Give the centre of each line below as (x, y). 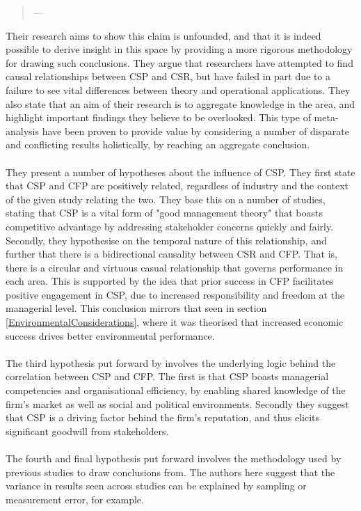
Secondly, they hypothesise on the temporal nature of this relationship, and (166, 240)
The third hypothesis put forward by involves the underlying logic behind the (171, 362)
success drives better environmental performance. (110, 335)
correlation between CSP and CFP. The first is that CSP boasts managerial (167, 376)
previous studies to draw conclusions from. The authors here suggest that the (170, 472)
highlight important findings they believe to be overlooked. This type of (158, 117)
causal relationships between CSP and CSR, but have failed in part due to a (168, 76)
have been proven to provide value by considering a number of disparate (196, 131)
